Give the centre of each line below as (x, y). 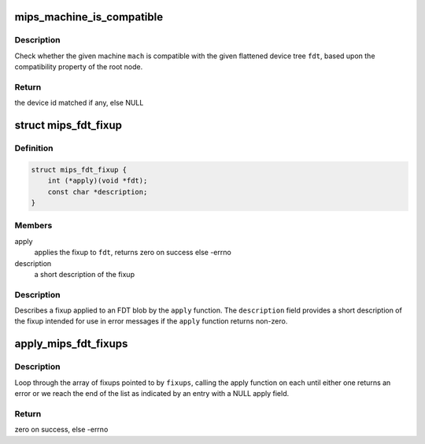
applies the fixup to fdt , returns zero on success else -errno (133, 253)
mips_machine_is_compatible (89, 17)
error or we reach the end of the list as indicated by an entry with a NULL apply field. (152, 394)
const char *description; (98, 192)
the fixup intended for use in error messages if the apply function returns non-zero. (151, 321)
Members (33, 226)
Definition (34, 148)
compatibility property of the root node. (79, 67)
